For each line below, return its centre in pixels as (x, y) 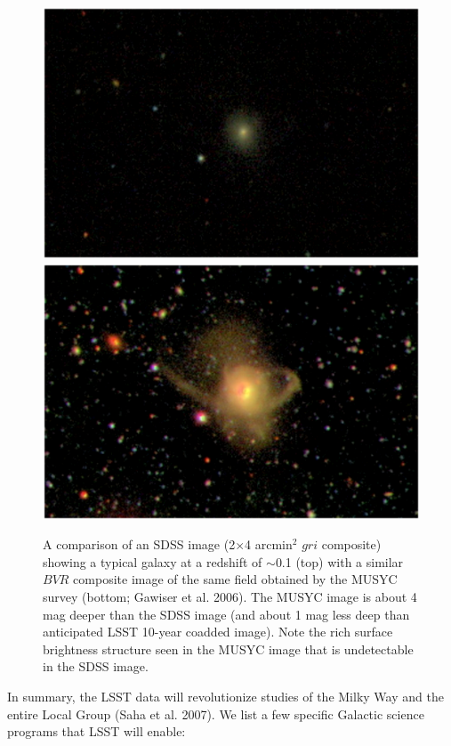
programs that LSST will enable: (97, 731)
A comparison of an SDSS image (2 (139, 544)
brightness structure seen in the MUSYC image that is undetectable (228, 649)
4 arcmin (269, 544)
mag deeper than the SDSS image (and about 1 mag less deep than (226, 614)
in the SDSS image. (96, 666)
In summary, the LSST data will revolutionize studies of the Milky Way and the (225, 697)
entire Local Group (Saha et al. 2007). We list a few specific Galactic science (216, 714)
